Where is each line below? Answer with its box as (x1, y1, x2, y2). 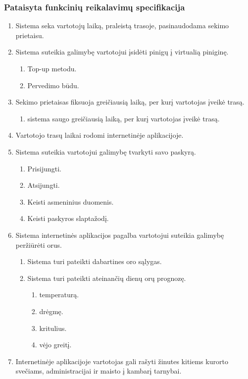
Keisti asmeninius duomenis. (27, 196, 114, 207)
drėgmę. (39, 306, 63, 316)
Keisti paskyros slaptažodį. (27, 213, 109, 223)
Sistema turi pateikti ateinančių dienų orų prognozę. (27, 272, 186, 283)
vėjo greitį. (39, 339, 72, 350)
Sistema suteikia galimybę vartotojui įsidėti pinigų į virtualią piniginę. (15, 47, 229, 57)
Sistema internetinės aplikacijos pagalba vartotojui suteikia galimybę (15, 229, 224, 240)
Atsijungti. (27, 180, 60, 190)
